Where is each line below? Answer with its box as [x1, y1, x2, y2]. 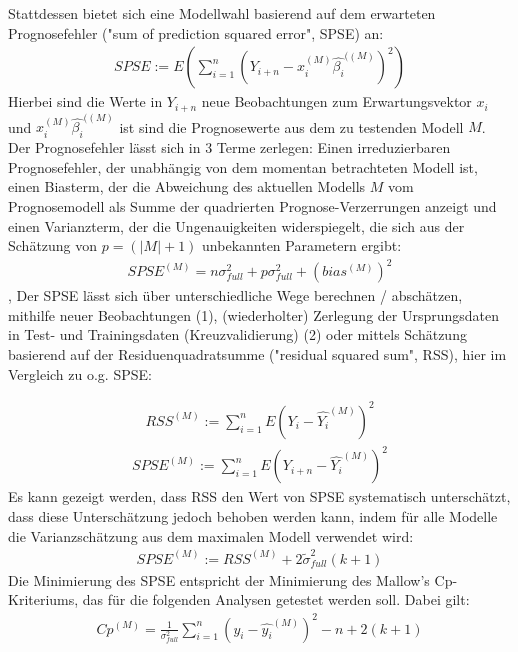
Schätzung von [8, 235, 98, 256]
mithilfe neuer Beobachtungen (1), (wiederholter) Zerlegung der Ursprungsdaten [8, 304, 500, 325]
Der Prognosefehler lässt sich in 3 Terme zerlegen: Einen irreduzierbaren [8, 137, 451, 158]
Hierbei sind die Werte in [8, 91, 163, 112]
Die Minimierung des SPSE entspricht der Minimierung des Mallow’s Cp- [8, 569, 458, 590]
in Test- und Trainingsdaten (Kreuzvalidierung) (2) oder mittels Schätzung [8, 324, 467, 345]
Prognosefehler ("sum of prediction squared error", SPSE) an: [8, 22, 384, 43]
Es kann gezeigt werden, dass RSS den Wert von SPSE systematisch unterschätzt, [8, 486, 511, 507]
